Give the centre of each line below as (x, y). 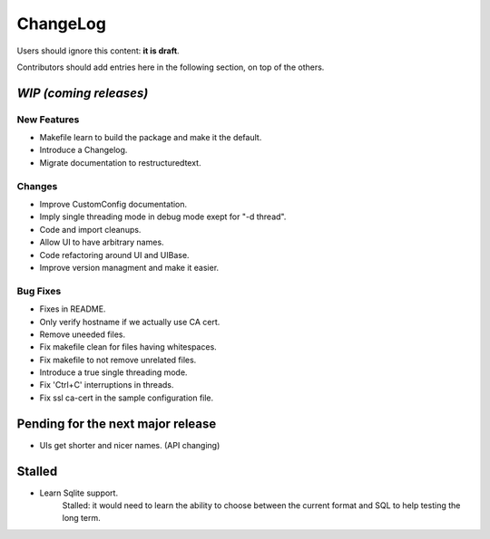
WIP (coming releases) (83, 93)
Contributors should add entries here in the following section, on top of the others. (171, 67)
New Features (48, 120)
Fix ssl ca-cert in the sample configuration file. (127, 398)
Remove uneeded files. (83, 334)
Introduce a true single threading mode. (113, 372)
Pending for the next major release (117, 423)
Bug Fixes (39, 291)
